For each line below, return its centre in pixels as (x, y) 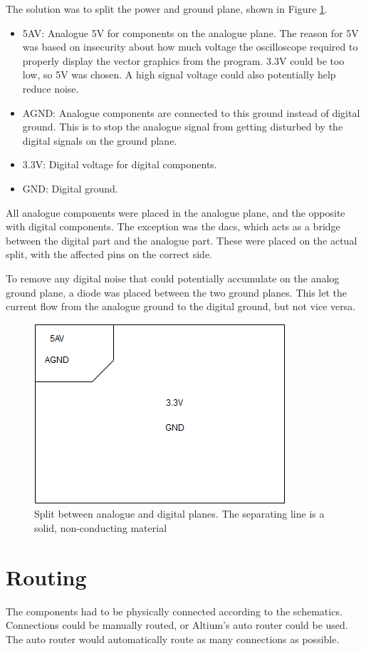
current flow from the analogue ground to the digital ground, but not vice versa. (181, 306)
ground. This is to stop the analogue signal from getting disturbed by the (183, 127)
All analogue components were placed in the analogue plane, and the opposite (176, 212)
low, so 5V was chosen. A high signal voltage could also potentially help (179, 75)
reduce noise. (51, 88)
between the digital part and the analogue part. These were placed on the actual (182, 240)
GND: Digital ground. (70, 188)
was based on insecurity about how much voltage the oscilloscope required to (190, 47)
